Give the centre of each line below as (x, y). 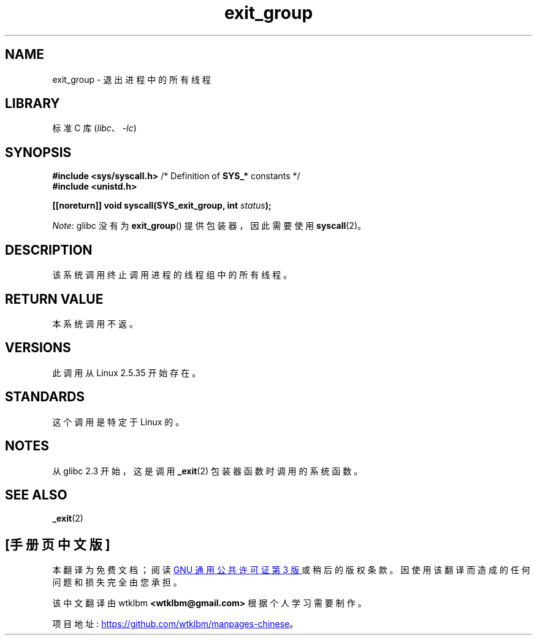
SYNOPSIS (38, 152)
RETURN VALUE (54, 299)
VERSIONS (38, 348)
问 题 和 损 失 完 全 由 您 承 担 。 (117, 582)
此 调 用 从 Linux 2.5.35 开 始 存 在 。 (127, 372)
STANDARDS (45, 397)
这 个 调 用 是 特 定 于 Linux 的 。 (118, 422)
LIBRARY (32, 104)
